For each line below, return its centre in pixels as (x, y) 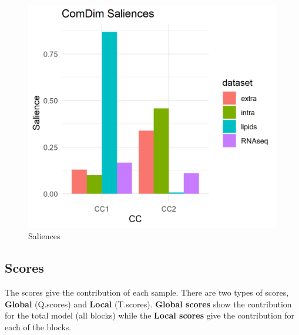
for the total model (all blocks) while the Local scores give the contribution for (150, 315)
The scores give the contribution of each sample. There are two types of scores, (147, 292)
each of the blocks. (38, 326)
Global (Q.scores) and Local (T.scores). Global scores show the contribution (148, 304)
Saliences (44, 236)
